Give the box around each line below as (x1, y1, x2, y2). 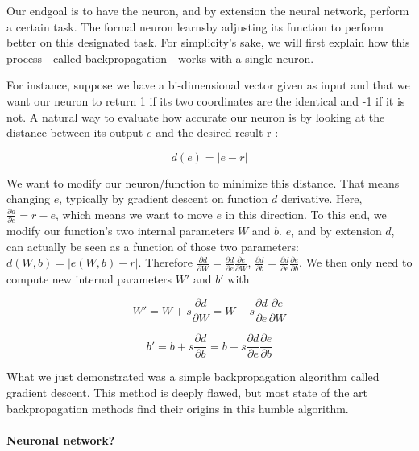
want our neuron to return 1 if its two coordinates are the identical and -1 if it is (6, 92, 405, 109)
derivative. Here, (281, 190, 363, 207)
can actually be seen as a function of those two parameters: (6, 238, 299, 254)
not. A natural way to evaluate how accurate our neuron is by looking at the (6, 108, 385, 125)
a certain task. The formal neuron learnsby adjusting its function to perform (6, 18, 384, 35)
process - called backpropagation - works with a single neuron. (6, 49, 314, 66)
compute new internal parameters (6, 270, 172, 287)
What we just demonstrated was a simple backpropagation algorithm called (6, 368, 380, 385)
